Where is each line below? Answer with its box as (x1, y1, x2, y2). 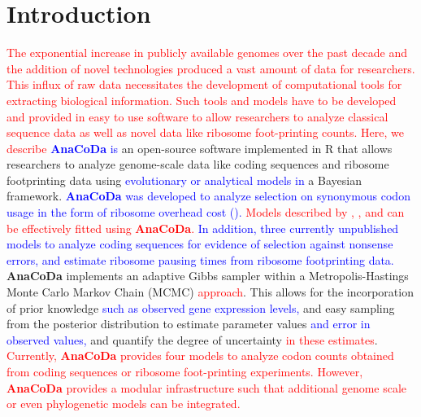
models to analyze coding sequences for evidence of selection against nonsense (7, 235, 393, 252)
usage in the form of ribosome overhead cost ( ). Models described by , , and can (7, 204, 405, 221)
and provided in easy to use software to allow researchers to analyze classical (7, 108, 388, 125)
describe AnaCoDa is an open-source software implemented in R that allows (7, 139, 393, 156)
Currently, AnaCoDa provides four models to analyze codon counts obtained (7, 347, 394, 364)
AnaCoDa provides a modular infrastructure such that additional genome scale (7, 379, 407, 396)
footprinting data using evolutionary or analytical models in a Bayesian (7, 171, 362, 188)
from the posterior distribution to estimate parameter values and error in (7, 315, 371, 332)
